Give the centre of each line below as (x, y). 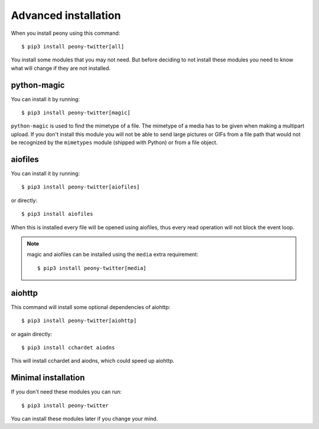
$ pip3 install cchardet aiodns (68, 347)
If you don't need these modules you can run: (66, 392)
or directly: (24, 200)
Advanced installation (66, 15)
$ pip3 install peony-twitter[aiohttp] (79, 321)
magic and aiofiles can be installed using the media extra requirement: (113, 255)
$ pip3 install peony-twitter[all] (73, 46)
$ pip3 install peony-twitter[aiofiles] (81, 187)
